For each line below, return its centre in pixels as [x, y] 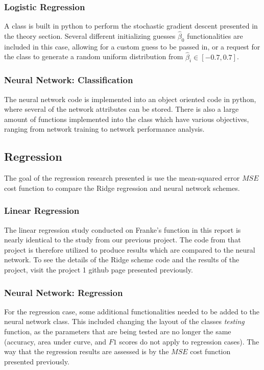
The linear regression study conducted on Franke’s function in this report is [123, 229]
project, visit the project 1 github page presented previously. [99, 270]
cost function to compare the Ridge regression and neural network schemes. [122, 188]
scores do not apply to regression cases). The [189, 341]
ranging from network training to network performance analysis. [104, 129]
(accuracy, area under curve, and [55, 341]
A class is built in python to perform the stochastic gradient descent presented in [131, 26]
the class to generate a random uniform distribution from [94, 56]
